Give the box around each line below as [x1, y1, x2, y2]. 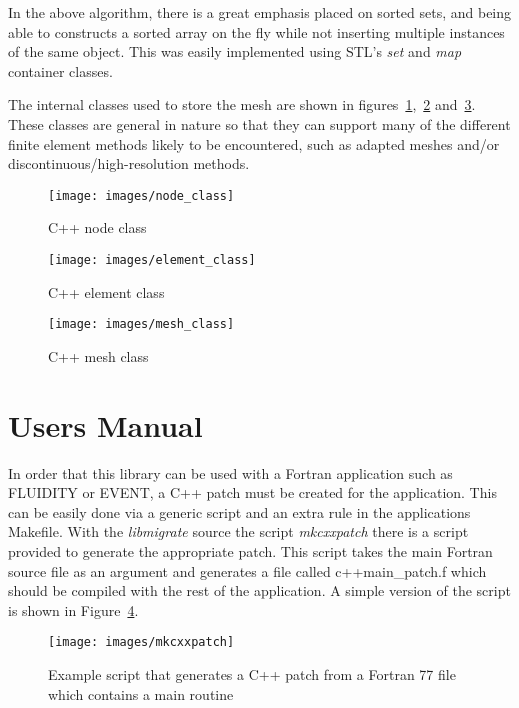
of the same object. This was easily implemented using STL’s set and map [8, 41, 462, 62]
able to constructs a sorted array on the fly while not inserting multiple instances [8, 21, 505, 42]
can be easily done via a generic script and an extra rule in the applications [8, 501, 471, 522]
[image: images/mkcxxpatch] [48, 635, 235, 650]
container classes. [8, 60, 113, 81]
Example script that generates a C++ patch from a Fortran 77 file [48, 664, 456, 685]
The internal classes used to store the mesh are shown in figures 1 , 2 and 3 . [8, 94, 476, 115]
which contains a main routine [48, 683, 234, 704]
